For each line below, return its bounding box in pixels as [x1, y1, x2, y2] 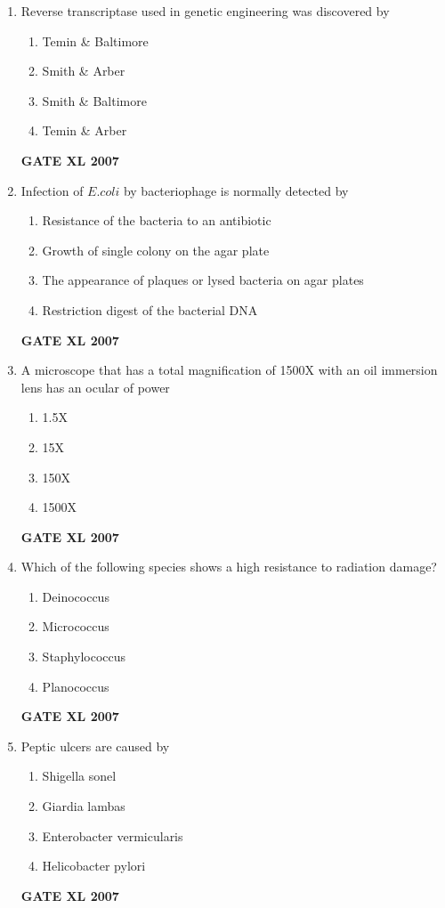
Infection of [20, 181, 84, 199]
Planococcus [42, 677, 109, 695]
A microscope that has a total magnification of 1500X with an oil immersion [20, 361, 438, 379]
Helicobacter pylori [42, 856, 146, 875]
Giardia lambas [42, 797, 125, 815]
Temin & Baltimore [42, 31, 149, 50]
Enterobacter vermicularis [42, 826, 183, 845]
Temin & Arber [42, 121, 127, 140]
